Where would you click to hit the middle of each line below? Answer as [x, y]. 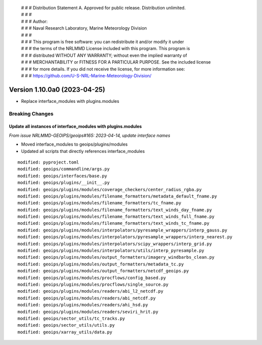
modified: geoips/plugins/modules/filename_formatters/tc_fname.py [99, 203]
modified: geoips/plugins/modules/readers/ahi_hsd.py [83, 305]
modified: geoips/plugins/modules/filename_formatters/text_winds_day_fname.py [115, 210]
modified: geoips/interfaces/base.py [63, 176]
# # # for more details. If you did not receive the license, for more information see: [103, 69]
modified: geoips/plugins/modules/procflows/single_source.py [93, 284]
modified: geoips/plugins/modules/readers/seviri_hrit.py [88, 312]
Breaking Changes [31, 114]
